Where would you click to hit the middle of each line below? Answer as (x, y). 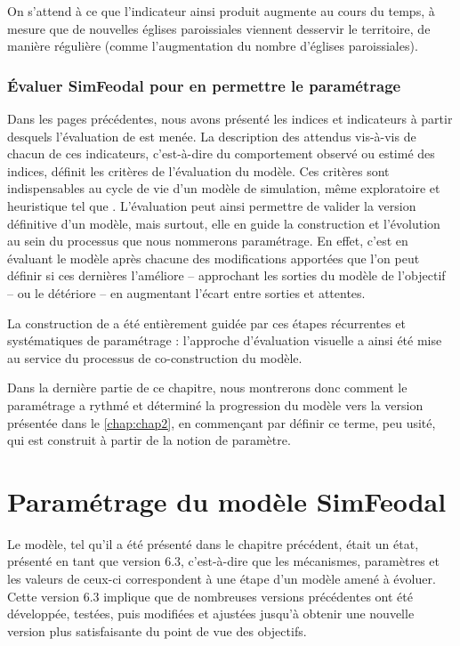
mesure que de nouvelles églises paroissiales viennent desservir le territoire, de (219, 28)
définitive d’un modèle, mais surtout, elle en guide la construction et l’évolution (224, 223)
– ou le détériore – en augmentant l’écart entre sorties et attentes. (186, 292)
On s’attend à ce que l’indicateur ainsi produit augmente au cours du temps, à (221, 11)
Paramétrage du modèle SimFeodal (227, 501)
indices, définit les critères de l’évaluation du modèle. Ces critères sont (198, 170)
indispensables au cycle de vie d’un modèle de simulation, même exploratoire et (224, 188)
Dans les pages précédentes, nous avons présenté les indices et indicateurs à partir (230, 118)
